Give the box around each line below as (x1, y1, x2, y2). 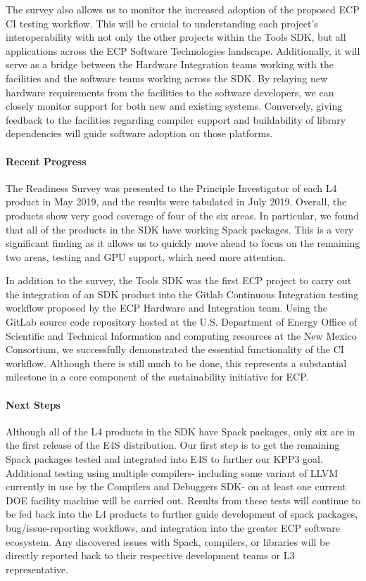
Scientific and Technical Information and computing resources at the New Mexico (6, 328, 357, 343)
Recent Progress (6, 153, 87, 168)
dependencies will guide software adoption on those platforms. (6, 126, 273, 141)
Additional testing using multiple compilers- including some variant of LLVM (6, 465, 339, 480)
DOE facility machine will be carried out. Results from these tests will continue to (6, 492, 360, 507)
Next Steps (6, 397, 61, 411)
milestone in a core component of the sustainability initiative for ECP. (6, 369, 309, 384)
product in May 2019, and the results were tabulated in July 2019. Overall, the (6, 194, 347, 209)
